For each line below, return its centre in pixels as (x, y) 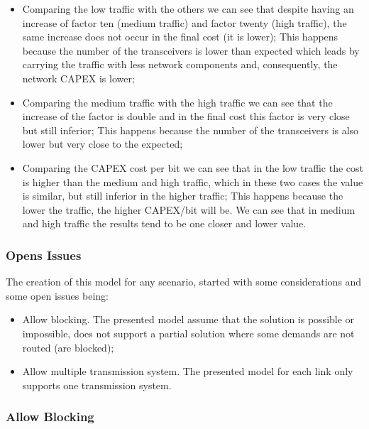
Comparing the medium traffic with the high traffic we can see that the (177, 102)
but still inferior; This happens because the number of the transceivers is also (191, 130)
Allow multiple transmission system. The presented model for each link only (188, 371)
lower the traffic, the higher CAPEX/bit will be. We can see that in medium (189, 209)
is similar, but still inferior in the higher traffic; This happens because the (183, 196)
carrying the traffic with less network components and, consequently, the (180, 64)
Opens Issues (44, 255)
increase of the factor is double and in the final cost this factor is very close (186, 116)
